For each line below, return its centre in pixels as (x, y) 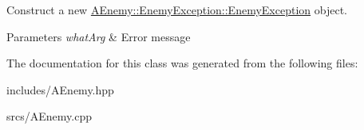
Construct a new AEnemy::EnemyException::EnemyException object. (177, 10)
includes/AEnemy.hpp (60, 89)
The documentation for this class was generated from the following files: (182, 63)
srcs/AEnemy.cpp (49, 116)
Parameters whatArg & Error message (99, 36)
